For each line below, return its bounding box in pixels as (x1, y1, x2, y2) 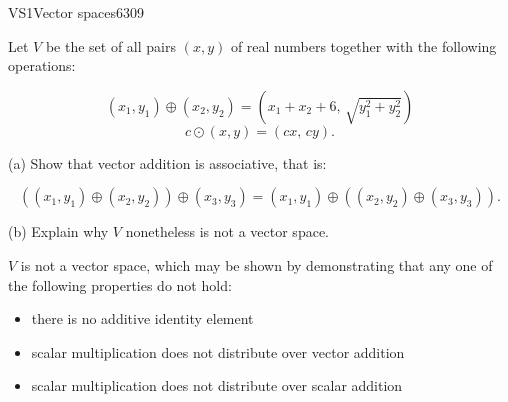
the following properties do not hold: (8, 274, 232, 295)
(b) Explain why (8, 221, 109, 242)
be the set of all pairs (45, 35, 176, 56)
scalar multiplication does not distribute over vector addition (31, 341, 405, 362)
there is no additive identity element (31, 308, 254, 329)
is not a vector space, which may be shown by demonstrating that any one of (20, 254, 493, 275)
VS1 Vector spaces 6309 (8, 2, 144, 22)
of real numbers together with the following (230, 35, 497, 56)
